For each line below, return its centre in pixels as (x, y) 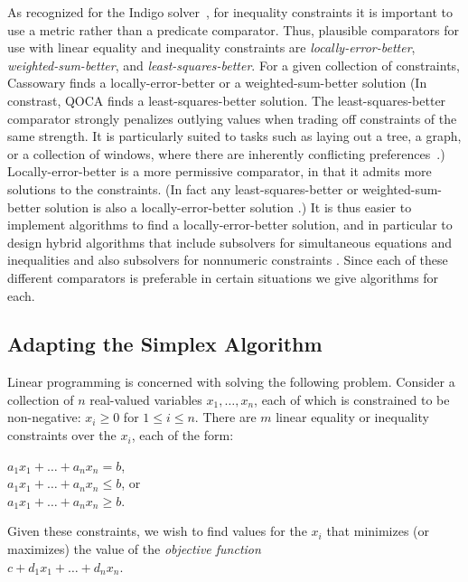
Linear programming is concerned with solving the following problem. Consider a (231, 382)
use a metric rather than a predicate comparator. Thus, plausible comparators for (233, 29)
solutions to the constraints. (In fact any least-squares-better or (183, 188)
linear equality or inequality (352, 417)
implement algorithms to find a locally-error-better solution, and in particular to (230, 225)
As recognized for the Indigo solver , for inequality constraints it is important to (230, 12)
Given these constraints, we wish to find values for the (157, 531)
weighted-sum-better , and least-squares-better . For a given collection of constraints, (234, 65)
